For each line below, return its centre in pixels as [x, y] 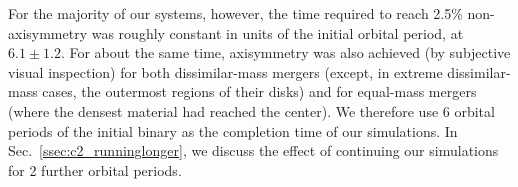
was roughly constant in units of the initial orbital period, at [277, 32]
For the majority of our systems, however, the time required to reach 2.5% [235, 13]
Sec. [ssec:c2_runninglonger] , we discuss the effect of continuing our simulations [253, 150]
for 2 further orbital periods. [95, 169]
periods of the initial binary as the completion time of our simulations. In [233, 130]
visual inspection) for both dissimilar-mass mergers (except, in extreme [225, 71]
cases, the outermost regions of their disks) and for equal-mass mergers [259, 91]
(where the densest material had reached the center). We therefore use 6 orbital [251, 110]
